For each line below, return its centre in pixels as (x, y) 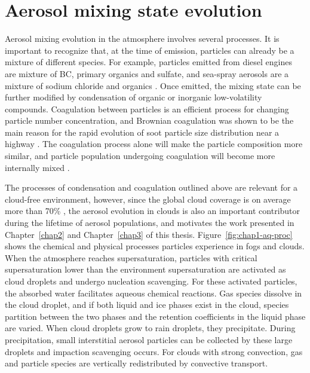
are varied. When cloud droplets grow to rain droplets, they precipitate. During (150, 328)
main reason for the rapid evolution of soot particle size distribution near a (142, 132)
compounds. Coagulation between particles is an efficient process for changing (147, 108)
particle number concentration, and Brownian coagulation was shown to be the (149, 120)
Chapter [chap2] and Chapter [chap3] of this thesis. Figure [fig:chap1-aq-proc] (149, 234)
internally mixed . (37, 167)
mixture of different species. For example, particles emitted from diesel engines (149, 62)
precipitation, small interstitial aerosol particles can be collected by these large (149, 339)
